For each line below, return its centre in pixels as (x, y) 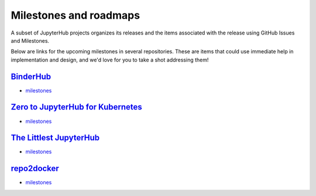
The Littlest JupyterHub (55, 138)
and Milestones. (30, 40)
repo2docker (35, 169)
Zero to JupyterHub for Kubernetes (77, 107)
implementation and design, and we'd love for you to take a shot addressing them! (110, 60)
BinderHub (31, 76)
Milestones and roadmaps (75, 15)
